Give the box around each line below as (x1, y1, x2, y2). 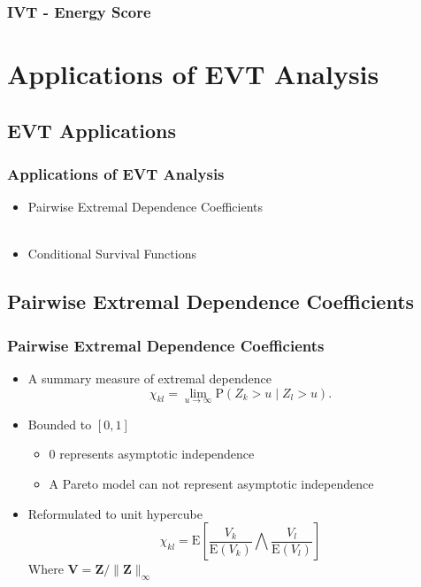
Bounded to (27, 414, 92, 433)
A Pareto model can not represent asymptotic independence (49, 475, 374, 492)
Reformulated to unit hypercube (27, 504, 203, 522)
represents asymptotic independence (59, 444, 255, 463)
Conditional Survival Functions (27, 244, 196, 263)
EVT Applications (7, 116, 177, 143)
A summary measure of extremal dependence (27, 369, 272, 387)
